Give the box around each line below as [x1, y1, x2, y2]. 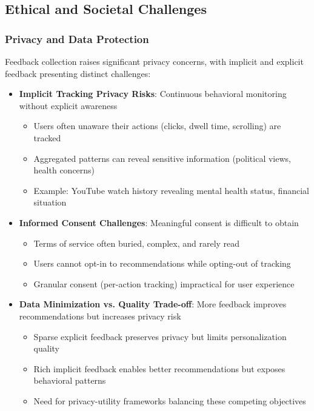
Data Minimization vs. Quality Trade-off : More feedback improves [19, 298, 287, 310]
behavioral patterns [33, 374, 106, 387]
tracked [33, 131, 61, 144]
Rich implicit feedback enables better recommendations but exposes [33, 362, 286, 375]
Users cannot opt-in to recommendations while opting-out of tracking [33, 257, 291, 270]
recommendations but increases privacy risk [19, 309, 181, 322]
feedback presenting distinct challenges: [5, 67, 151, 79]
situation [33, 196, 67, 209]
